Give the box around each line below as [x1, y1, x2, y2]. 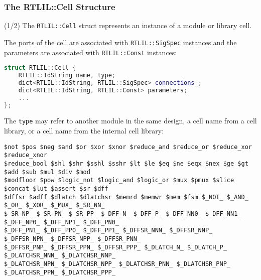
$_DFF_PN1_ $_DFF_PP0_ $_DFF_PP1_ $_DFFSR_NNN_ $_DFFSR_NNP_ [4, 227, 213, 234]
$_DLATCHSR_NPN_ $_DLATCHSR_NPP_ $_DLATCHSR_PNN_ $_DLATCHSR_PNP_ [4, 260, 231, 267]
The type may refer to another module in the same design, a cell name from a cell [4, 115, 257, 126]
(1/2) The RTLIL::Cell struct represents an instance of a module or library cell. [4, 20, 252, 31]
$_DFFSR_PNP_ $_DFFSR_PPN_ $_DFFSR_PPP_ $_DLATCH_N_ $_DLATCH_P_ [4, 243, 227, 251]
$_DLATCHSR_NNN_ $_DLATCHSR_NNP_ [4, 252, 115, 259]
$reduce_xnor [4, 152, 47, 159]
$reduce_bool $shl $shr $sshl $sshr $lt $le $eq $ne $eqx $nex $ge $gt [4, 160, 248, 167]
